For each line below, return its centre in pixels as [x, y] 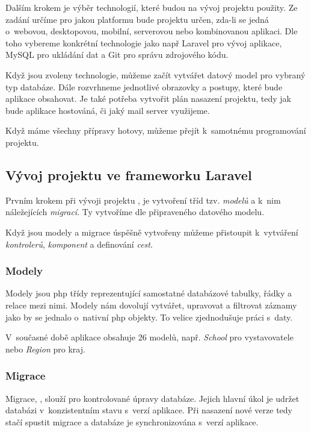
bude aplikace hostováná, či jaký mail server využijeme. [108, 110]
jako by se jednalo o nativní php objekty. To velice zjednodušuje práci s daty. [149, 317]
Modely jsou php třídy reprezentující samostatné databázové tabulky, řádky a [149, 293]
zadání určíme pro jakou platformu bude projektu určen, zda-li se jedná [137, 19]
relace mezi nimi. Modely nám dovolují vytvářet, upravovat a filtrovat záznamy [151, 305]
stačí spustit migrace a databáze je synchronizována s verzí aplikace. [132, 421]
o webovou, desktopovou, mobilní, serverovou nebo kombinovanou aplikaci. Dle [152, 31]
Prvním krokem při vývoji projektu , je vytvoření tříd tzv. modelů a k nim [143, 200]
